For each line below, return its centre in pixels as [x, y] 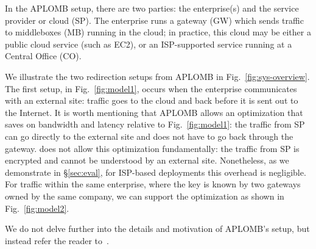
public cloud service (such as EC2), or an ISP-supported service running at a [149, 44]
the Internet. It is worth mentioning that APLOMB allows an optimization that [154, 112]
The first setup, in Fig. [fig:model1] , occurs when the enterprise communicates [151, 88]
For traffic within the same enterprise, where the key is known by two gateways [153, 184]
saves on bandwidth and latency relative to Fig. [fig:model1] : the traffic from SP [155, 124]
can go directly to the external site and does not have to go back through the [149, 136]
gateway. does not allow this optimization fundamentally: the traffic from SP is [152, 148]
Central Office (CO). [43, 56]
